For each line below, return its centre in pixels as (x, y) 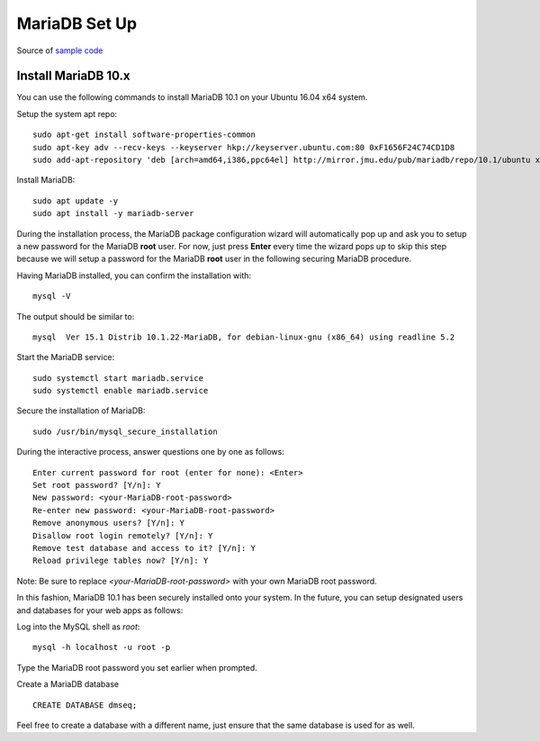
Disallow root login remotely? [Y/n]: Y (123, 535)
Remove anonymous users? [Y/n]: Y (108, 523)
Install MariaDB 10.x (73, 76)
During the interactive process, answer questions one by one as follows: (151, 452)
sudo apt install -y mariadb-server (113, 213)
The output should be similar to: (76, 316)
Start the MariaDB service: (66, 357)
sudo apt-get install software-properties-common (144, 135)
